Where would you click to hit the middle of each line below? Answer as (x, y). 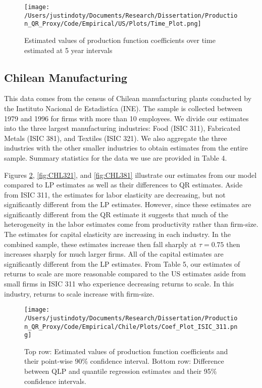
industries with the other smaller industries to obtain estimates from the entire (126, 148)
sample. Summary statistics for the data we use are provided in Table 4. (116, 157)
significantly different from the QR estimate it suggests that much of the (116, 214)
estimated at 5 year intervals (68, 50)
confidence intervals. (56, 381)
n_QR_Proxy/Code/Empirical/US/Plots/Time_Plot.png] (113, 24)
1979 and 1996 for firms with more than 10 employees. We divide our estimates (126, 118)
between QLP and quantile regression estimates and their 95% (121, 371)
